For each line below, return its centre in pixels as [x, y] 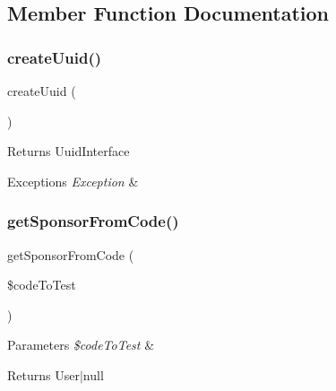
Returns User [43, 374]
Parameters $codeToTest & [81, 345]
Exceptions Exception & [73, 181]
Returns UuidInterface [69, 151]
